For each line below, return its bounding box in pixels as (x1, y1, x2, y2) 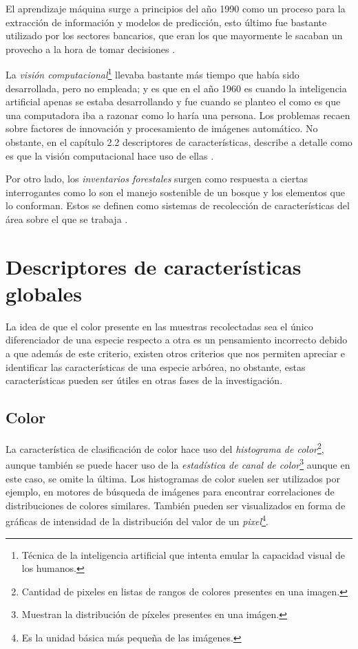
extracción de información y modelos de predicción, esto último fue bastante (6, 14, 327, 29)
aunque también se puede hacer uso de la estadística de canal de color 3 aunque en (6, 456, 350, 471)
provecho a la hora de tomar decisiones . (6, 41, 176, 56)
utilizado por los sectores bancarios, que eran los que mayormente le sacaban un (6, 28, 343, 43)
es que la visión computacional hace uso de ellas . (6, 148, 214, 162)
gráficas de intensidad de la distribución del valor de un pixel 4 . (6, 512, 268, 528)
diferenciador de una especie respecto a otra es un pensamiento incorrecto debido (6, 332, 348, 347)
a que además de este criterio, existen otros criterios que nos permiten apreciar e (6, 346, 346, 361)
